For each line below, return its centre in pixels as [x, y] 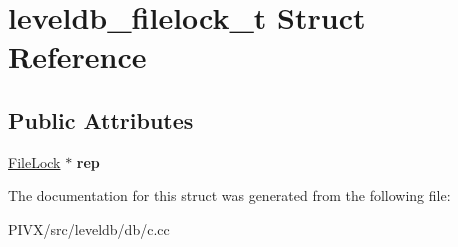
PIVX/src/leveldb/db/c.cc [89, 228]
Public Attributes [101, 119]
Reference [77, 56]
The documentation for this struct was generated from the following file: [229, 195]
